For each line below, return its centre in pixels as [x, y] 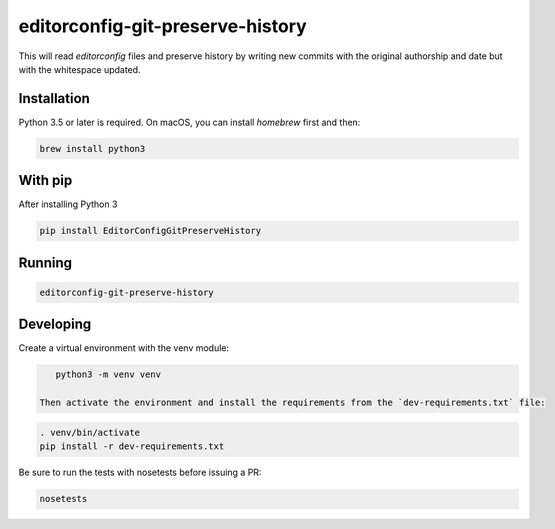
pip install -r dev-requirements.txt [132, 446]
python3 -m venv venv [108, 374]
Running [45, 262]
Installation [54, 98]
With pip [45, 180]
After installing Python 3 [68, 204]
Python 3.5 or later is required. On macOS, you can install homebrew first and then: [189, 122]
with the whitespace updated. [79, 69]
